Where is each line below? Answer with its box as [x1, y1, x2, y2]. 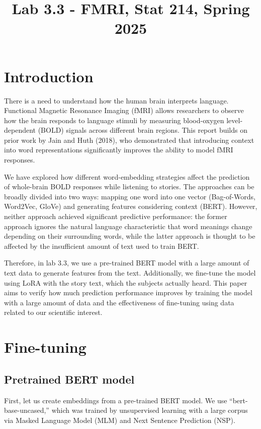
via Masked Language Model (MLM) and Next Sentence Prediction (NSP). [4, 414, 235, 425]
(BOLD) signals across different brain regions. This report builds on [38, 125, 247, 135]
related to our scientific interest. [4, 307, 103, 317]
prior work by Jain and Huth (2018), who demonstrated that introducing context [4, 134, 254, 145]
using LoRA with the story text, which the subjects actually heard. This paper [4, 277, 247, 288]
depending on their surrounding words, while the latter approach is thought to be [4, 231, 255, 241]
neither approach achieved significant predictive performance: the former [4, 211, 227, 222]
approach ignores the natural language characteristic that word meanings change [4, 221, 252, 231]
